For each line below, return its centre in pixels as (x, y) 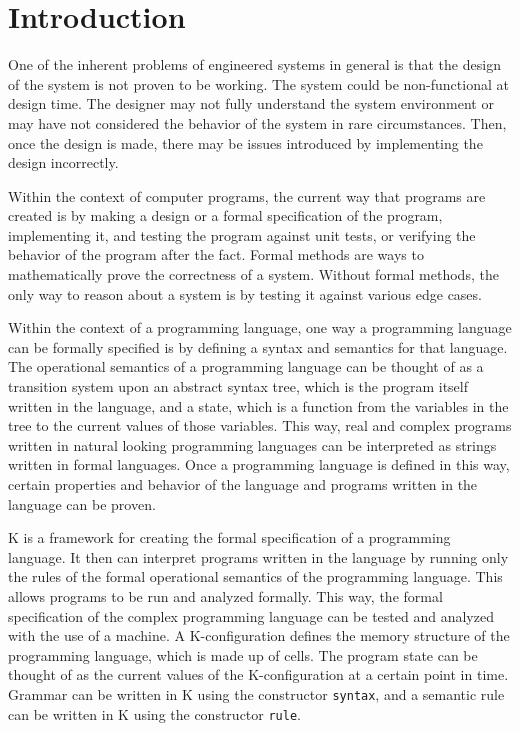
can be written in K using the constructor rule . (154, 713)
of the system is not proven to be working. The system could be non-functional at (258, 83)
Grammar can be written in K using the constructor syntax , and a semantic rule (256, 693)
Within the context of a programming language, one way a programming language (260, 327)
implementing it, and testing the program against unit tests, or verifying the (242, 234)
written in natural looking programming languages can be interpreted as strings (252, 444)
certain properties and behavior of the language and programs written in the (243, 484)
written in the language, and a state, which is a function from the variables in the (258, 405)
